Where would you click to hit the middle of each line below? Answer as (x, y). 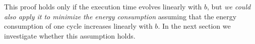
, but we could (229, 6)
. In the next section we (194, 26)
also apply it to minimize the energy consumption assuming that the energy (120, 16)
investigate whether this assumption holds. (70, 35)
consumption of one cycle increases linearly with (78, 26)
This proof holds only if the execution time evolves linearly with (103, 6)
